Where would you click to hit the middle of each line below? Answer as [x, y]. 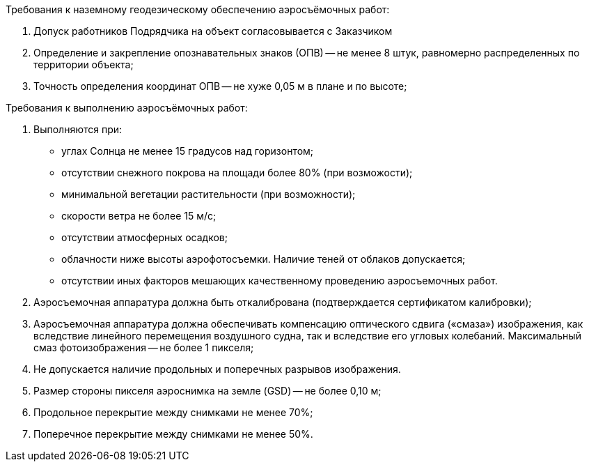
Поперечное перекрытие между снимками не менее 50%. [173, 434]
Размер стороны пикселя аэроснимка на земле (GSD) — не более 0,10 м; [207, 391]
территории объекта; [84, 64]
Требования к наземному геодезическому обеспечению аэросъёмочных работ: [198, 9]
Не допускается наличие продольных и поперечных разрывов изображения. [217, 369]
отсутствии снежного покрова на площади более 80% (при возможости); [237, 173]
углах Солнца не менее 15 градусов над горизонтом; [188, 151]
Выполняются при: [78, 129]
